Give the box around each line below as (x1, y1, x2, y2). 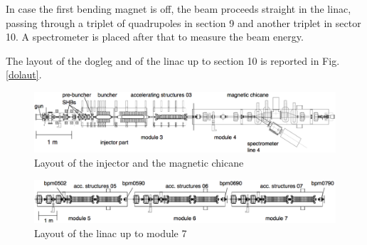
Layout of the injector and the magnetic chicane (34, 155, 244, 170)
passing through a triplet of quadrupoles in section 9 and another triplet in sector (6, 15, 361, 30)
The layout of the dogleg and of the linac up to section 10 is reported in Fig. (6, 53, 340, 68)
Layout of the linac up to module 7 (34, 225, 187, 240)
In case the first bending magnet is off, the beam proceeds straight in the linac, (6, 1, 351, 16)
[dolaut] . (6, 67, 42, 82)
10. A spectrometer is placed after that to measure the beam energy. (6, 29, 304, 44)
